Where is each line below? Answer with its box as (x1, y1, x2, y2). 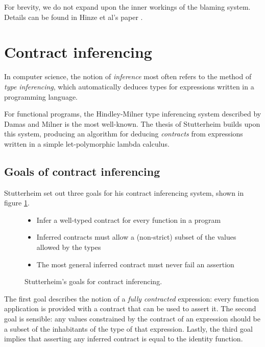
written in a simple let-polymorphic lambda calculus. (4, 138, 170, 149)
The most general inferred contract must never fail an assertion (36, 259, 234, 269)
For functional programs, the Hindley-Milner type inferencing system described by (4, 108, 261, 119)
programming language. (4, 91, 78, 102)
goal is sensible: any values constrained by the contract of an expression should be (4, 313, 260, 324)
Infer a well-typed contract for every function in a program (36, 214, 221, 225)
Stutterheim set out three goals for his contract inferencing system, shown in (4, 187, 244, 198)
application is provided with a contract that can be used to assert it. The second (4, 303, 256, 314)
